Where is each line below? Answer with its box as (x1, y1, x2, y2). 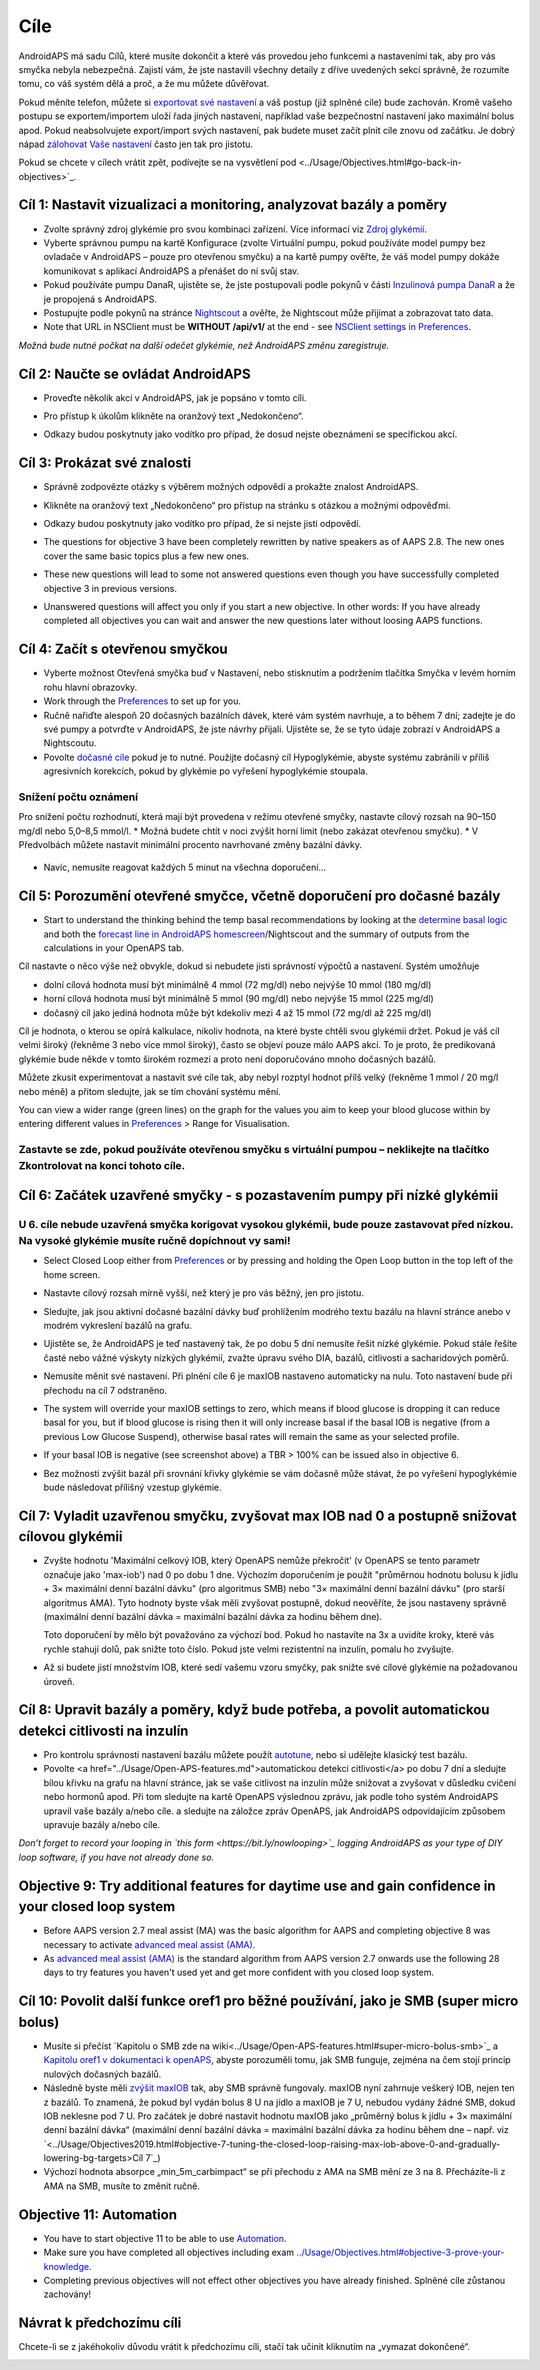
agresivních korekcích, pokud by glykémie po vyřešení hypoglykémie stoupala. (43, 765, 369, 777)
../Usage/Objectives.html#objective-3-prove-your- (296, 2246, 505, 2259)
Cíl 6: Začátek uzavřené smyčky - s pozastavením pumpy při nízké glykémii (18, 1186, 499, 1204)
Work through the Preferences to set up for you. (43, 695, 242, 707)
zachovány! (43, 2288, 92, 2300)
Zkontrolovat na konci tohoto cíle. (18, 1159, 186, 1173)
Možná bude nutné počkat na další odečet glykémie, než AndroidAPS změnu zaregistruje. (18, 339, 390, 351)
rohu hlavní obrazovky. (43, 681, 138, 693)
